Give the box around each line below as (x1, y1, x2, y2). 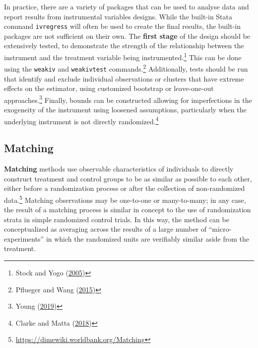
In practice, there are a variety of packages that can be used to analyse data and (4, 1, 249, 11)
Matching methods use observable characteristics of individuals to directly (4, 164, 234, 174)
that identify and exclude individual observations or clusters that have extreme (4, 73, 244, 84)
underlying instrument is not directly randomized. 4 (4, 114, 159, 126)
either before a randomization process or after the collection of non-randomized (4, 183, 245, 193)
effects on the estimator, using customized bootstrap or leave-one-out (4, 83, 214, 93)
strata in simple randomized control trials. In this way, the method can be (4, 214, 229, 224)
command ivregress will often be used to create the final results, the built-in (4, 21, 241, 31)
